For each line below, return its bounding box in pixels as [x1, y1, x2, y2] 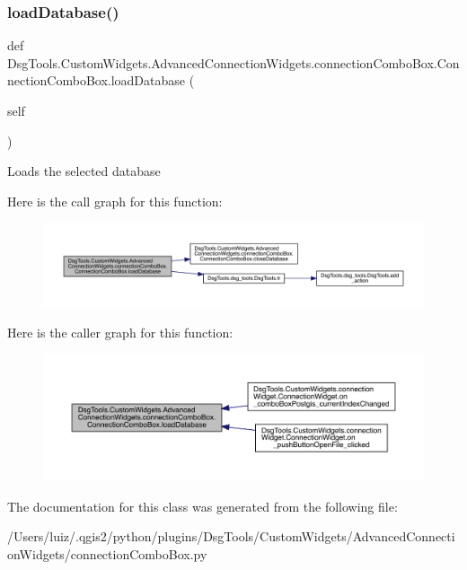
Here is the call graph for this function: [7, 191, 223, 210]
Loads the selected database [7, 162, 161, 180]
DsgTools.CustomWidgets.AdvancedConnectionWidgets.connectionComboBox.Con [7, 53, 460, 72]
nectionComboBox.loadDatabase [7, 71, 186, 90]
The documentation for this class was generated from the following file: [7, 496, 398, 515]
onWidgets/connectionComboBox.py [7, 544, 207, 563]
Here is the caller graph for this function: [7, 322, 233, 341]
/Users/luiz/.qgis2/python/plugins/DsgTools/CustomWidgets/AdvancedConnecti [7, 527, 455, 546]
